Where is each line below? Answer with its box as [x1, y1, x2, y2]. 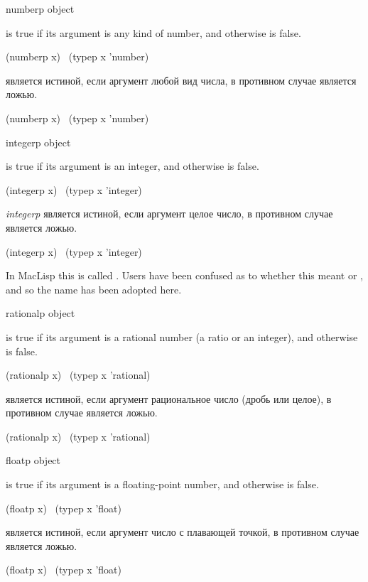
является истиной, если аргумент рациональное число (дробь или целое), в [6, 391, 332, 406]
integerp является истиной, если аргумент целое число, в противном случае [6, 206, 333, 221]
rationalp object [6, 306, 75, 320]
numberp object [6, 1, 75, 16]
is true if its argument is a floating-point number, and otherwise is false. [6, 477, 319, 492]
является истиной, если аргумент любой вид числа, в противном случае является [6, 72, 357, 87]
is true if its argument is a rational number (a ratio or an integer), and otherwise [6, 329, 358, 344]
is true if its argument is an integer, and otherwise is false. [6, 158, 259, 173]
